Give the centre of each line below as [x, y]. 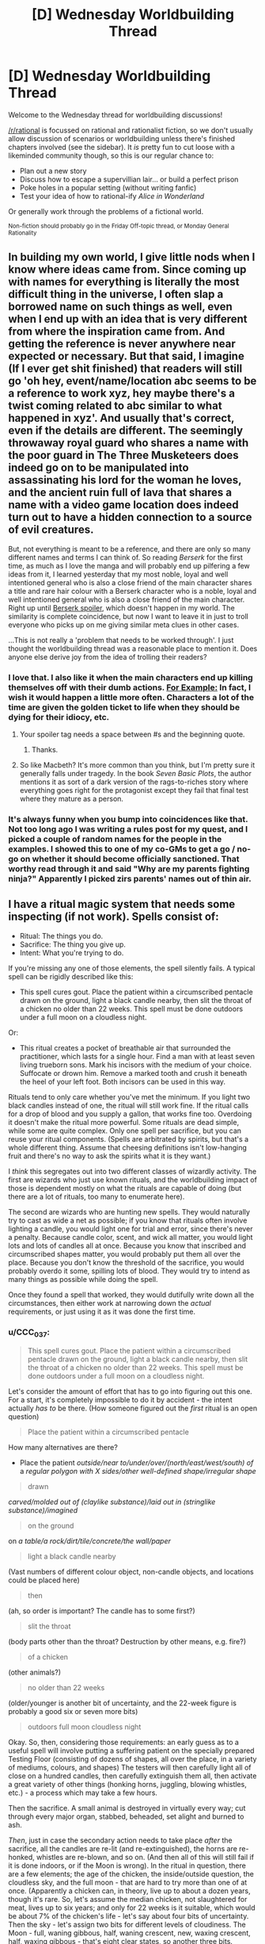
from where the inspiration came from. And [117, 332]
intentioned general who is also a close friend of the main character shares [130, 582]
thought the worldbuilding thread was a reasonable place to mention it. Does [133, 649]
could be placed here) [44, 1580]
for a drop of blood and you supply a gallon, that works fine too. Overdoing [130, 1114]
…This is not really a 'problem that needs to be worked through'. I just [121, 640]
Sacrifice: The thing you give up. [73, 944]
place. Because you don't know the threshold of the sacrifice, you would [126, 1262]
